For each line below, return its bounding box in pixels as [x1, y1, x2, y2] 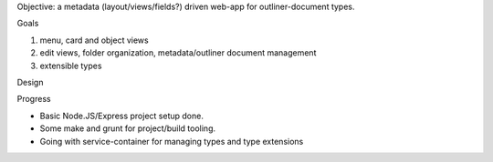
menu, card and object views [39, 35, 150, 46]
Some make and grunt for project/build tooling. [39, 123, 216, 134]
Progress [16, 94, 51, 105]
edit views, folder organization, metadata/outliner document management [39, 47, 317, 58]
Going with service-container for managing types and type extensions [39, 136, 304, 147]
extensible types [39, 60, 102, 71]
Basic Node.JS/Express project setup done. [39, 110, 205, 121]
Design [16, 76, 44, 87]
